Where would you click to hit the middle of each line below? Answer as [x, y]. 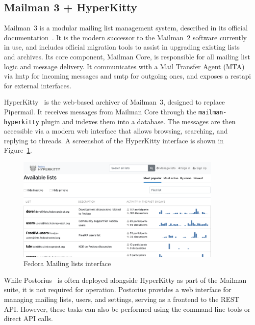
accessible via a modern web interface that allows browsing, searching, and [116, 131]
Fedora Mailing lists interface [67, 263]
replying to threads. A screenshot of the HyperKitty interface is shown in [114, 140]
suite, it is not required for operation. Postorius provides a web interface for [118, 289]
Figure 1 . [18, 150]
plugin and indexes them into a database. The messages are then [139, 121]
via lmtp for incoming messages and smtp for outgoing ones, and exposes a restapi [127, 76]
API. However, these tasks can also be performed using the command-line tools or [127, 309]
